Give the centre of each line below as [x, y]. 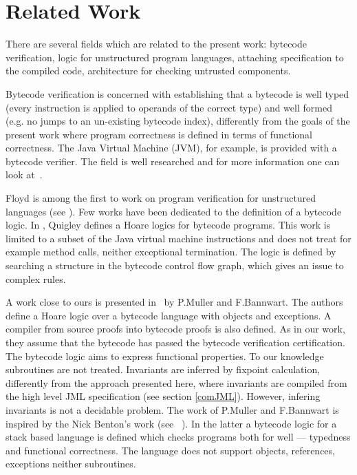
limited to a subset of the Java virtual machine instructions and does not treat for [178, 238]
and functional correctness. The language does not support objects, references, [170, 450]
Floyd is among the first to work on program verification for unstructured [161, 198]
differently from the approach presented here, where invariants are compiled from [176, 382]
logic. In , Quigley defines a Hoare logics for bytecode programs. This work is [168, 225]
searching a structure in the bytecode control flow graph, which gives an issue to [175, 265]
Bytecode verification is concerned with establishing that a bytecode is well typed [177, 93]
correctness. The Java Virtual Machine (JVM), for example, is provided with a [171, 148]
